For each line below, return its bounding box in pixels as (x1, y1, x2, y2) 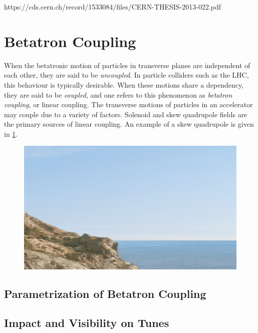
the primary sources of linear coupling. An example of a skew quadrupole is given (4, 119, 254, 129)
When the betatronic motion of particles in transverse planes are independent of (4, 60, 250, 70)
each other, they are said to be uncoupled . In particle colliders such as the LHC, (4, 70, 249, 80)
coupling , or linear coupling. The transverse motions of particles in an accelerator (4, 99, 253, 110)
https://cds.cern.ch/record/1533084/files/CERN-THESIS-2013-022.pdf (4, 2, 221, 12)
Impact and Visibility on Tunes (4, 315, 169, 330)
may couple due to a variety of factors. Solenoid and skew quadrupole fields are (4, 109, 247, 119)
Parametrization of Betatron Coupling (4, 285, 206, 301)
